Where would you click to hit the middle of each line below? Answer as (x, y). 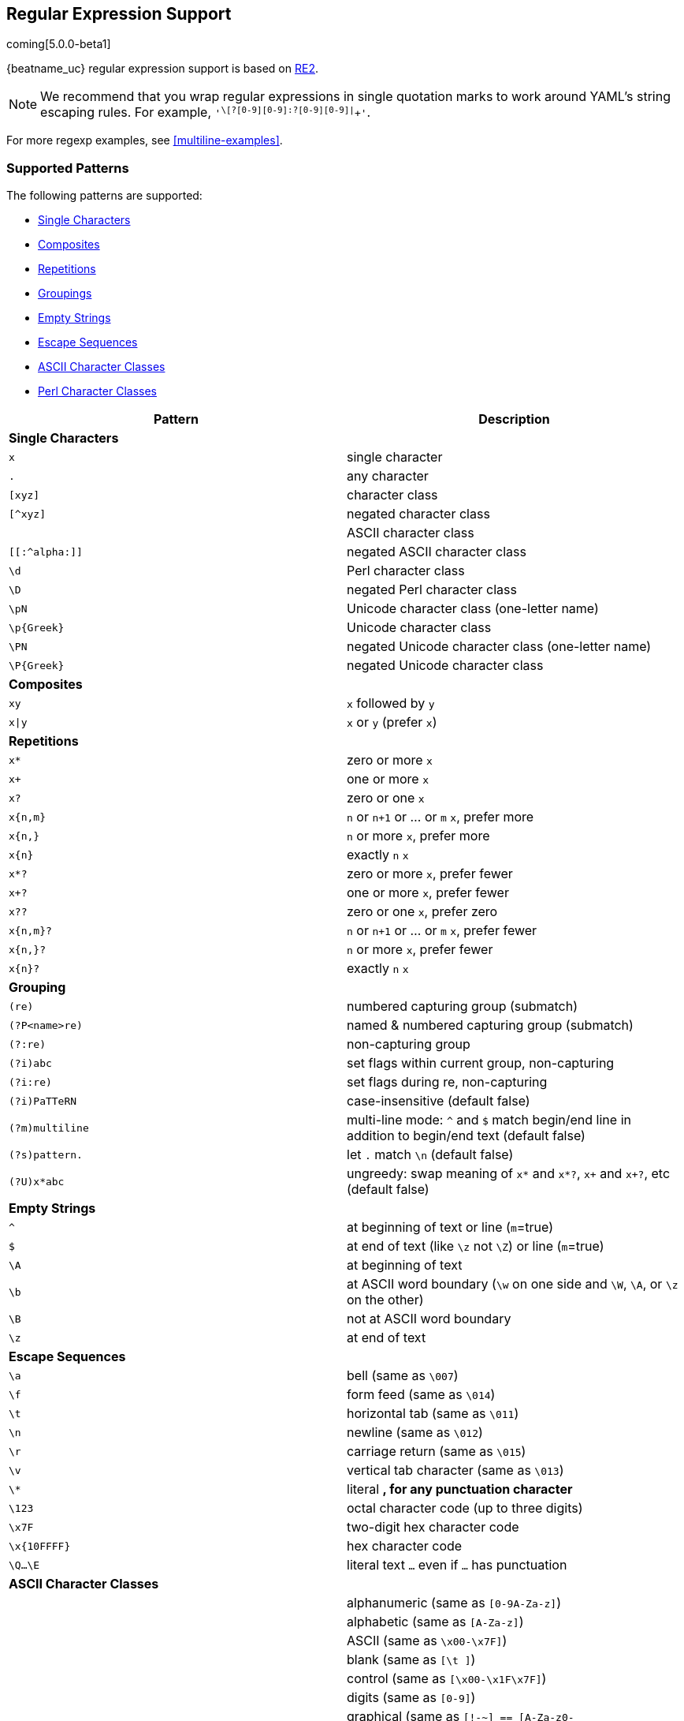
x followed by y (391, 703)
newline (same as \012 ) (415, 1433)
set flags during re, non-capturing (447, 1082)
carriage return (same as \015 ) (437, 1452)
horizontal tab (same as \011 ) (433, 1414)
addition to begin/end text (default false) (466, 1136)
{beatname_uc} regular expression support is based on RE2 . (162, 69)
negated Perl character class (432, 590)
